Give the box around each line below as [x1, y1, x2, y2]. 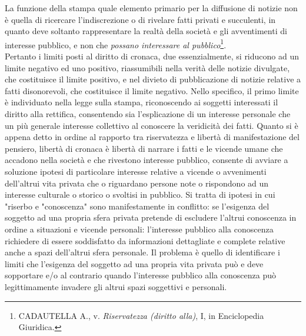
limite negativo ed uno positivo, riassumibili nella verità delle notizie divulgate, [5, 61, 290, 74]
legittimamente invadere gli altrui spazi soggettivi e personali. [5, 280, 227, 292]
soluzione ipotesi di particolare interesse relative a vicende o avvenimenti [5, 165, 267, 177]
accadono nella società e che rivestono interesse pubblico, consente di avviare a [5, 154, 288, 166]
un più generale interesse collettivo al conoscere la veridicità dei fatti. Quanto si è [5, 119, 298, 131]
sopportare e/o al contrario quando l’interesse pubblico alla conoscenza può [5, 269, 276, 281]
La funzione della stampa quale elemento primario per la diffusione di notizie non [5, 2, 298, 14]
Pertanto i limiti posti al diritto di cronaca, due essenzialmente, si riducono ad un [5, 50, 300, 62]
